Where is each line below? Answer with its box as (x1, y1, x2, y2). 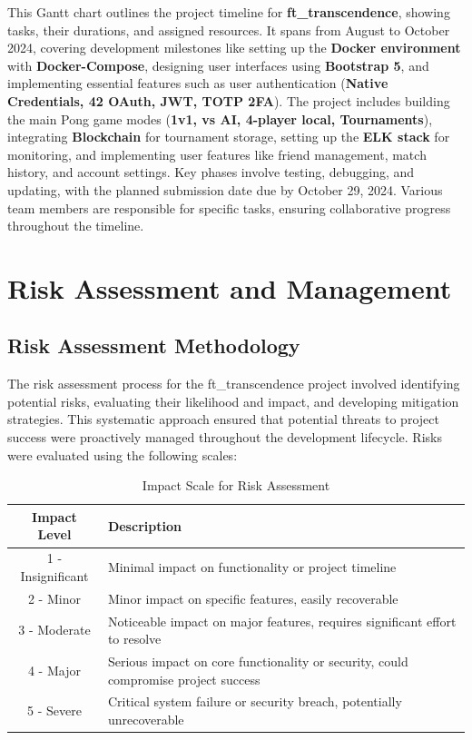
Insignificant (20, 566, 89, 585)
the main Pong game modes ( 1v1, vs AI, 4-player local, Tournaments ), (7, 109, 433, 128)
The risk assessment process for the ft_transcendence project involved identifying (7, 374, 460, 393)
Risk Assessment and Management (7, 269, 452, 306)
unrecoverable (107, 710, 184, 729)
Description (107, 516, 182, 535)
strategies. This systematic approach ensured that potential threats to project (7, 409, 439, 429)
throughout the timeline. (7, 216, 144, 235)
